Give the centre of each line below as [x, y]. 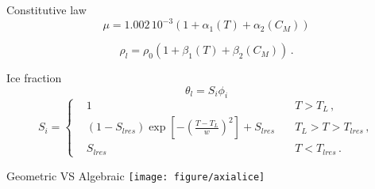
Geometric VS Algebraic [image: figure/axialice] [136, 175]
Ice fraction [34, 78]
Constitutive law [46, 9]
